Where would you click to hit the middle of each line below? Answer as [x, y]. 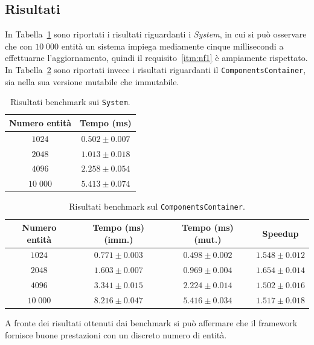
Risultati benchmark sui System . [70, 102]
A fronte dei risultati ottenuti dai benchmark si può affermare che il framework [151, 323]
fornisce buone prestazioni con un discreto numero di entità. [116, 334]
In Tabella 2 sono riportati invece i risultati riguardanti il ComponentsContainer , [155, 69]
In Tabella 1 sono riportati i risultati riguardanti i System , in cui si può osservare [156, 34]
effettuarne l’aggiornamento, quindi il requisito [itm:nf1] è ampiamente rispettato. [156, 58]
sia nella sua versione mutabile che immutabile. [92, 81]
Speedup [280, 233]
